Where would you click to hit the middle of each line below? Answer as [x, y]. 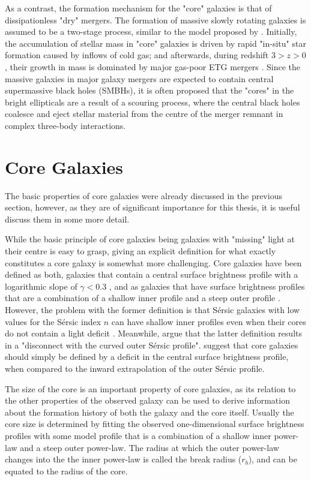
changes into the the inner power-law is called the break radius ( [123, 459]
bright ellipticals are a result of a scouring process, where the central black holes [152, 102]
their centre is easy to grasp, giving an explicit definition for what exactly [140, 251]
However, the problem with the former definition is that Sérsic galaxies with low [152, 309]
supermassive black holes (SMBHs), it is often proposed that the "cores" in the [149, 90]
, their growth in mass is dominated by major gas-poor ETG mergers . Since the [153, 66]
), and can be [273, 459]
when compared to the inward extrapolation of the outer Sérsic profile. [135, 368]
